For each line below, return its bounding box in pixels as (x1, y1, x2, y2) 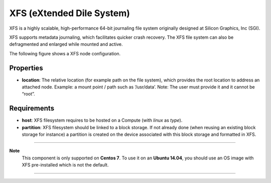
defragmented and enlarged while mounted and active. (9, 41, 123, 47)
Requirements (9, 104, 55, 113)
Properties (9, 63, 43, 72)
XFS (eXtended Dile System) (9, 8, 130, 19)
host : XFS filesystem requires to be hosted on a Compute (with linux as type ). (22, 117, 183, 123)
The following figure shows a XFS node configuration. (9, 50, 121, 56)
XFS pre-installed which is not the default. (22, 162, 109, 168)
